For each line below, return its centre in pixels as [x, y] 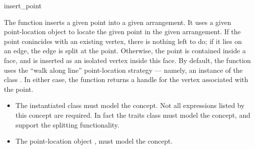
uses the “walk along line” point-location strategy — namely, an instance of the [123, 70]
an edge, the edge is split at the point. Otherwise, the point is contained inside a [125, 51]
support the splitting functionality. [67, 124]
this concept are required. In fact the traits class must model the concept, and [133, 115]
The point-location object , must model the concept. [94, 141]
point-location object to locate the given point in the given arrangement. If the [122, 32]
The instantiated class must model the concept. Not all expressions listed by [130, 105]
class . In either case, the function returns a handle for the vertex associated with [126, 79]
